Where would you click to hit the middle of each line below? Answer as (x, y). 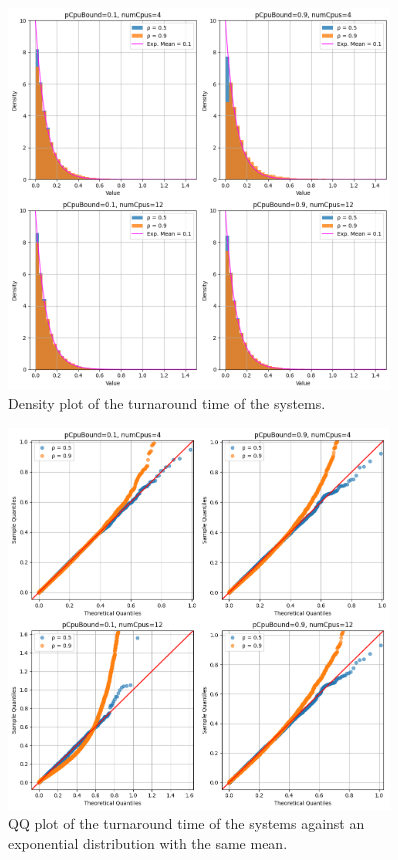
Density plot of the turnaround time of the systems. (167, 403)
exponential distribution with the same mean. (148, 842)
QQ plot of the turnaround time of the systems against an (186, 823)
